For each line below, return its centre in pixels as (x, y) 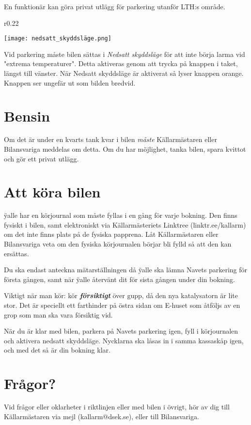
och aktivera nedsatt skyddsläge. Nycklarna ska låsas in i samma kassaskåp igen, (124, 340)
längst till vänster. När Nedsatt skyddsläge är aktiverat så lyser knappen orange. (124, 73)
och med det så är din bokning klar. (57, 350)
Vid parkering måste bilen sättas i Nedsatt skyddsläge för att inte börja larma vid (125, 54)
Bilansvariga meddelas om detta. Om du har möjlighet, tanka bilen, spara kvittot (125, 149)
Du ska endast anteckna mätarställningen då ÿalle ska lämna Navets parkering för (126, 270)
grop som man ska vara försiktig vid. (58, 314)
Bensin (27, 116)
